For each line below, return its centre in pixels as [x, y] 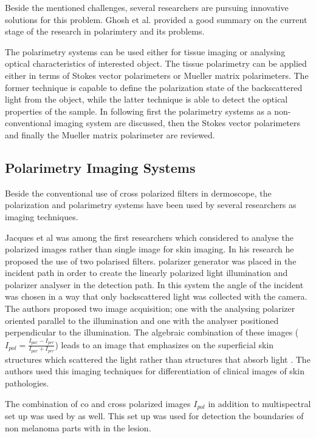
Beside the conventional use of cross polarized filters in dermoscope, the [138, 193]
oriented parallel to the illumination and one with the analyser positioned [142, 320]
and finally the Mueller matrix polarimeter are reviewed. [110, 134]
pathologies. [27, 383]
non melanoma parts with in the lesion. [78, 427]
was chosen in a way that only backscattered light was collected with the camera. [156, 296]
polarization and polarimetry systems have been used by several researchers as [151, 205]
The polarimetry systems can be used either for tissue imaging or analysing [145, 51]
